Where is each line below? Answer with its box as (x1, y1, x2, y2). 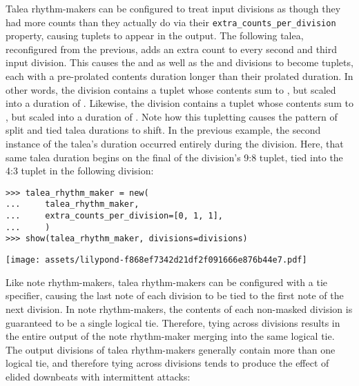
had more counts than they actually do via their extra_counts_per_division (6, 14, 336, 29)
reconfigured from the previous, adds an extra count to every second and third (6, 41, 338, 56)
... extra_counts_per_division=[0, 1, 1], (6, 211, 223, 221)
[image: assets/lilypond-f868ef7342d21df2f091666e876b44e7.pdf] (6, 255, 307, 265)
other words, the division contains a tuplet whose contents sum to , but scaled (6, 82, 336, 96)
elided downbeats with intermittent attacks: (6, 369, 191, 383)
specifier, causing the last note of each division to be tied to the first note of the (6, 288, 344, 303)
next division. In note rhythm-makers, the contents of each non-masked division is (6, 301, 353, 316)
